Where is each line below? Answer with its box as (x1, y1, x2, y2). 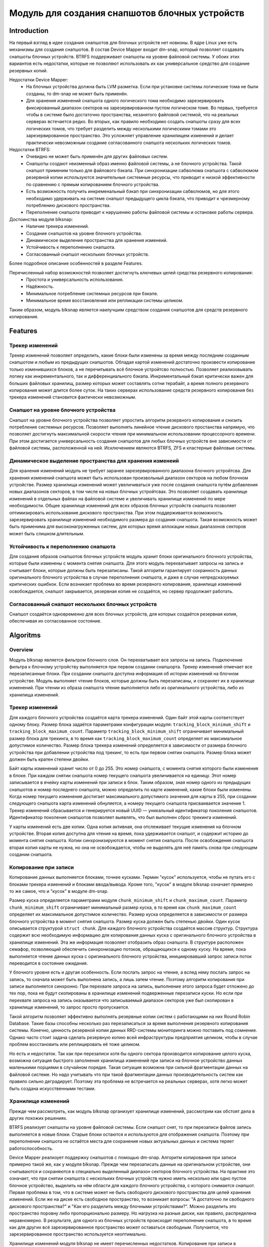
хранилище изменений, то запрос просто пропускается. (9, 1004, 130, 1010)
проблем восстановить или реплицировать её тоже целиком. (9, 1041, 141, 1047)
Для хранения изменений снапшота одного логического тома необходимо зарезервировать (26, 98, 224, 104)
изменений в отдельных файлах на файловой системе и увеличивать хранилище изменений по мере (9, 495, 226, 501)
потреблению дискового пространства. (26, 203, 111, 208)
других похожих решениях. (9, 1115, 68, 1121)
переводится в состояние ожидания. (9, 960, 88, 966)
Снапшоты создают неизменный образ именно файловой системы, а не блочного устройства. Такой (26, 160, 242, 167)
